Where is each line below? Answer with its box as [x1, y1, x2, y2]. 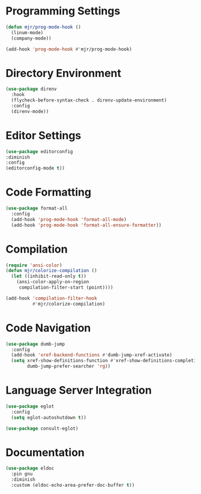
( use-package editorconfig [5, 148, 73, 154]
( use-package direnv [5, 86, 58, 92]
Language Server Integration [5, 384, 152, 397]
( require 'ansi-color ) [5, 262, 62, 268]
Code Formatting [5, 185, 91, 199]
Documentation [5, 445, 85, 459]
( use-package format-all [5, 205, 68, 211]
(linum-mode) [11, 29, 44, 35]
